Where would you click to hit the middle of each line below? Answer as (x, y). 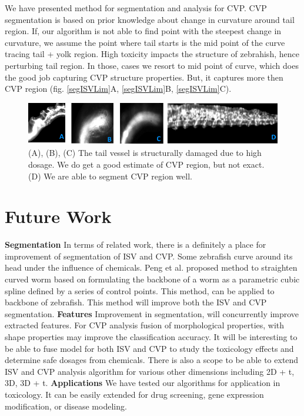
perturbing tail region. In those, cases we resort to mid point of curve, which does (152, 65)
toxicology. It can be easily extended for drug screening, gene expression (134, 394)
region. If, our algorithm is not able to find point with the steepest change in (143, 31)
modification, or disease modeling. (66, 406)
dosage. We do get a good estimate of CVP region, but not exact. (146, 164)
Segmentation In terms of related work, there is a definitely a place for (136, 244)
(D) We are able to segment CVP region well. (110, 176)
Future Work (58, 216)
